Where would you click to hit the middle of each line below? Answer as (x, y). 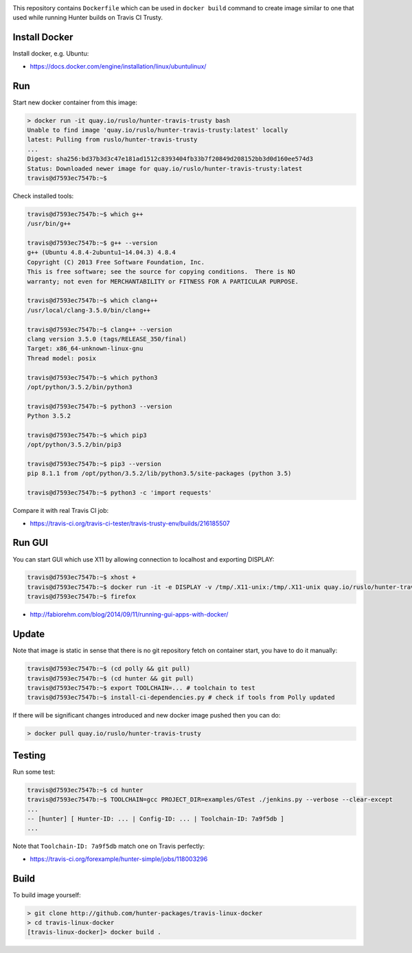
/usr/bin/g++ (49, 224)
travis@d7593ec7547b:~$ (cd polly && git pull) (108, 669)
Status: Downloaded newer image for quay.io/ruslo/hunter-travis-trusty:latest (165, 169)
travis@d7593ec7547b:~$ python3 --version (100, 406)
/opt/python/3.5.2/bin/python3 (80, 387)
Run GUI (30, 543)
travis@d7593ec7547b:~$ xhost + (82, 577)
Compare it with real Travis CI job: (61, 511)
